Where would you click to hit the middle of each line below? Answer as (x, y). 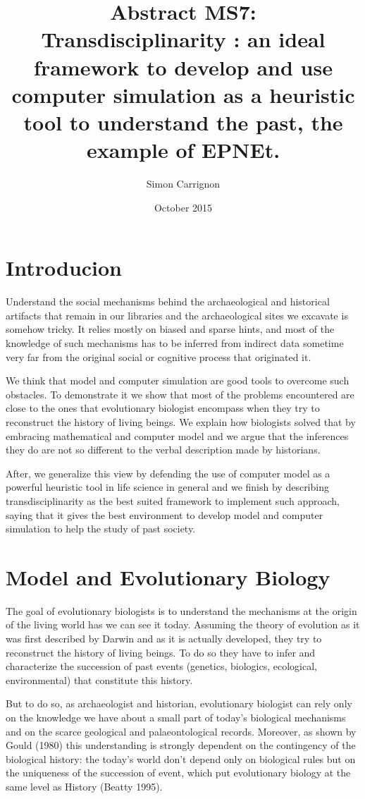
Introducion (64, 268)
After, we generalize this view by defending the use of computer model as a (168, 473)
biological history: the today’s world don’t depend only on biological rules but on (181, 758)
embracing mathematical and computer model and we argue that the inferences (177, 435)
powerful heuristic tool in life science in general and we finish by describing (167, 487)
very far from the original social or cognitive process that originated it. (159, 356)
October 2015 (183, 207)
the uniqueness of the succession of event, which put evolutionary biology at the (178, 773)
